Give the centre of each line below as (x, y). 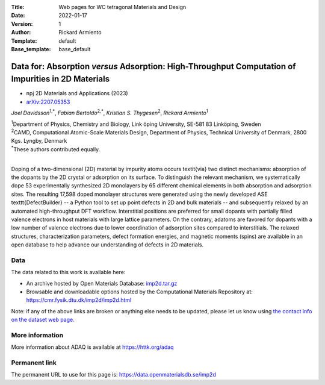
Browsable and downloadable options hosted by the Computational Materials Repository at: (139, 292)
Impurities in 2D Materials (60, 79)
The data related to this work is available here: (68, 272)
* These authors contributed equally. (56, 149)
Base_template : (31, 49)
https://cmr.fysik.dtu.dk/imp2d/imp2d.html (79, 300)
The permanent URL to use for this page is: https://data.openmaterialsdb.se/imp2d (113, 375)
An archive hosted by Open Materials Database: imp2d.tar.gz (102, 283)
